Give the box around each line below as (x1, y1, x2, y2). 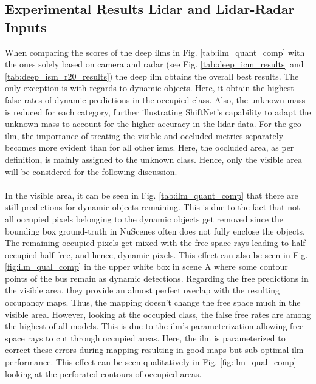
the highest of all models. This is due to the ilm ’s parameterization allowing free (5, 320, 304, 332)
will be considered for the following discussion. (5, 165, 177, 177)
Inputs (5, 17, 47, 36)
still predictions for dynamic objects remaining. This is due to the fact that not (5, 201, 300, 213)
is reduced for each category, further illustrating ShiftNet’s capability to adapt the (5, 105, 311, 118)
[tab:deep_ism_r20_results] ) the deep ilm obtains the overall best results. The (5, 69, 299, 82)
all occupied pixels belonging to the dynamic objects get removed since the (5, 212, 283, 225)
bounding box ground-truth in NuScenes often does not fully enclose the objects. (5, 224, 305, 237)
